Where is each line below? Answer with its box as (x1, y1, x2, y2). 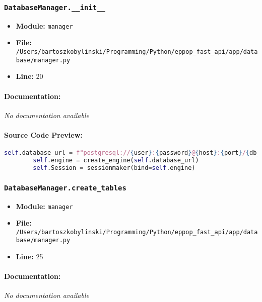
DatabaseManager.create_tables (4, 183, 126, 192)
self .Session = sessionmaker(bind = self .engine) (33, 164, 195, 171)
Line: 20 (16, 71, 43, 81)
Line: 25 (16, 251, 43, 262)
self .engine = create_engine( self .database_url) (33, 157, 199, 164)
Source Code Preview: (4, 129, 83, 140)
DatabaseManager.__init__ (4, 3, 105, 12)
